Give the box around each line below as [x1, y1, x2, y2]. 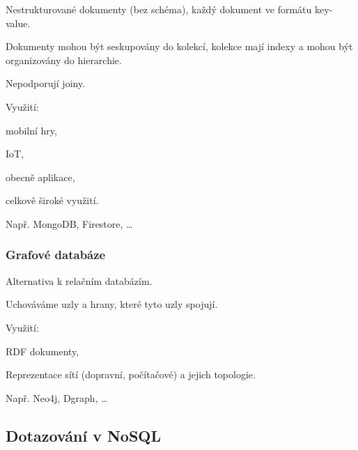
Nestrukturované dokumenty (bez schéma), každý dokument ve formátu [6, 2, 312, 16]
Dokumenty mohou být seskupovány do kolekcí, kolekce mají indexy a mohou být [6, 39, 353, 54]
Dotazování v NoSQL [6, 424, 162, 446]
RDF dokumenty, [6, 343, 79, 358]
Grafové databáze [6, 246, 106, 263]
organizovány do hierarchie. [6, 52, 122, 67]
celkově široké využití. [6, 193, 99, 208]
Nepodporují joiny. [6, 76, 86, 91]
